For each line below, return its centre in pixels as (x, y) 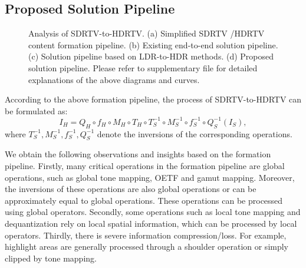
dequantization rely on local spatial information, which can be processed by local (151, 224)
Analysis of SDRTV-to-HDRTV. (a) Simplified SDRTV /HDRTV (147, 33)
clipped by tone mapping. (51, 258)
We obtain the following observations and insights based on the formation (138, 154)
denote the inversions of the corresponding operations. (195, 133)
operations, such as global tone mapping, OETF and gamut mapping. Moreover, (150, 177)
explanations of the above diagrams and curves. (114, 79)
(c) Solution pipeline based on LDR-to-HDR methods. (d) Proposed (151, 56)
